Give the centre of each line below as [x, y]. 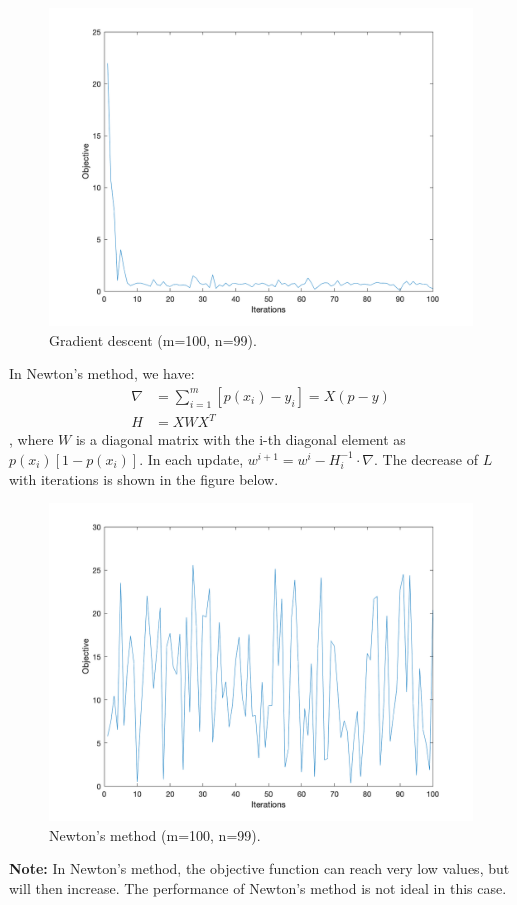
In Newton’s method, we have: [102, 373]
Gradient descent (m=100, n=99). [153, 339]
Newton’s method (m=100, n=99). [155, 834]
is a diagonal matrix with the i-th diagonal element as [240, 439]
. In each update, [191, 458]
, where [31, 439]
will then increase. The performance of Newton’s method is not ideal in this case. [258, 887]
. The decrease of [426, 458]
